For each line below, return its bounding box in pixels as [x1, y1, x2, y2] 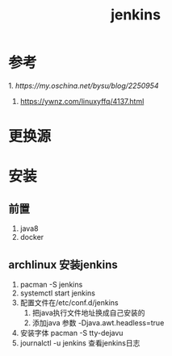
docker [19, 232, 44, 242]
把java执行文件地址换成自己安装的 [31, 308, 145, 317]
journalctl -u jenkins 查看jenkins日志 [19, 337, 141, 348]
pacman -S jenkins [19, 279, 83, 289]
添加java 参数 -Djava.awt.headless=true [31, 317, 165, 328]
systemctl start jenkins [19, 288, 95, 298]
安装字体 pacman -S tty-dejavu [19, 328, 124, 337]
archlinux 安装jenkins [8, 258, 119, 271]
